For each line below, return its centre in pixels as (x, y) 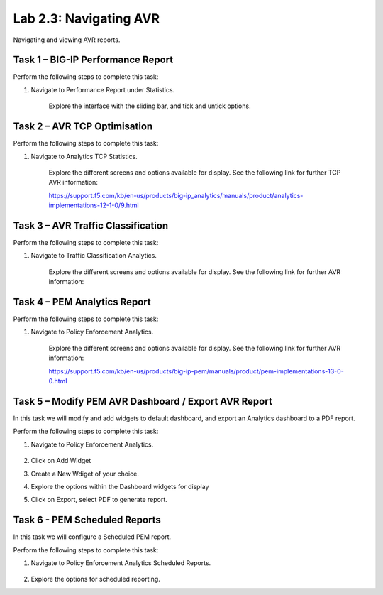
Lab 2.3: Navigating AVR (86, 18)
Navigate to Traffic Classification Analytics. (94, 256)
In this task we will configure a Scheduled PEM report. (92, 537)
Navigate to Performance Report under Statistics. (103, 89)
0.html (58, 381)
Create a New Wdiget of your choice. (85, 474)
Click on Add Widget (61, 461)
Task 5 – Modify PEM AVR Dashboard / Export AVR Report (143, 401)
